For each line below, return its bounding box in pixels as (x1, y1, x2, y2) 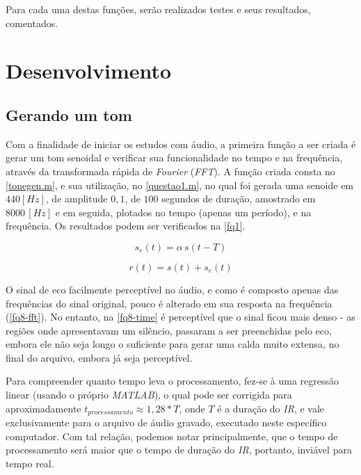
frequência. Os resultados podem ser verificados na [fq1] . (6, 218, 246, 233)
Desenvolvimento (6, 56, 172, 85)
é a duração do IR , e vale (217, 401, 325, 415)
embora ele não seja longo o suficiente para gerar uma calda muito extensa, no (6, 337, 339, 351)
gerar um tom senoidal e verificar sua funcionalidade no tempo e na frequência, (6, 150, 343, 165)
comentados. (6, 15, 58, 30)
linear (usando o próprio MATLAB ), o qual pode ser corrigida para (6, 387, 292, 402)
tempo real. (6, 456, 54, 470)
